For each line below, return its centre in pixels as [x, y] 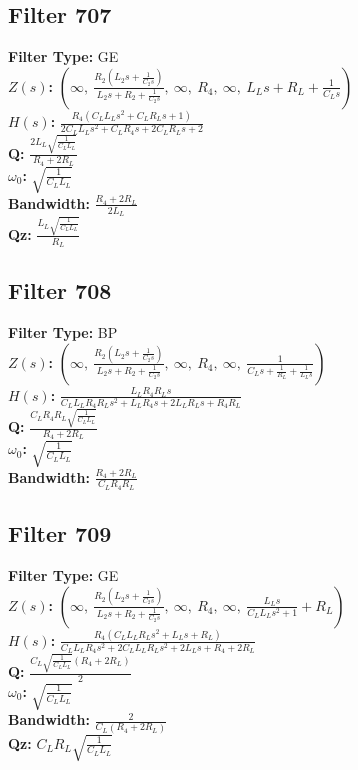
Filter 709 [60, 533]
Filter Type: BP [63, 332]
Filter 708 [60, 290]
